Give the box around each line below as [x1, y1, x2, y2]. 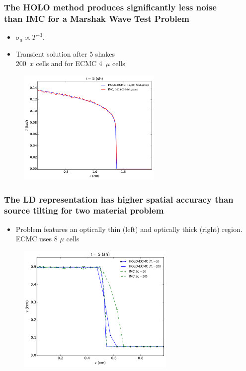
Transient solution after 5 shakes [15, 48, 115, 59]
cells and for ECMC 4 [36, 58, 102, 69]
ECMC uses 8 [15, 233, 58, 244]
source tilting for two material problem [4, 204, 164, 217]
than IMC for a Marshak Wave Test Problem [4, 12, 189, 24]
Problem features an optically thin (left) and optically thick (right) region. [15, 223, 243, 234]
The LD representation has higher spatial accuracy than [4, 193, 234, 205]
